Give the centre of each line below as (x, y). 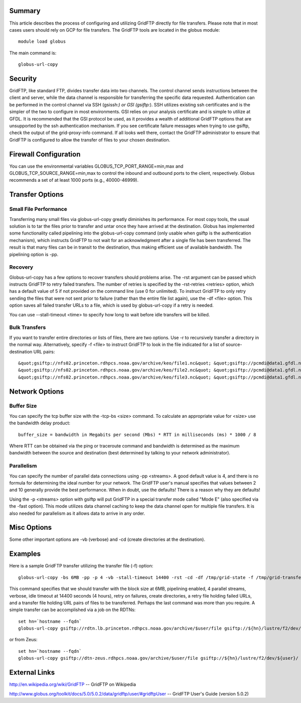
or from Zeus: (23, 640)
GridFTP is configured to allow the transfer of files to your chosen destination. (90, 140)
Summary (25, 11)
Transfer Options (36, 195)
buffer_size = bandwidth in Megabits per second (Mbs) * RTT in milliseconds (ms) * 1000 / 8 (137, 435)
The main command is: (33, 53)
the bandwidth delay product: (40, 423)
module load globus (42, 42)
